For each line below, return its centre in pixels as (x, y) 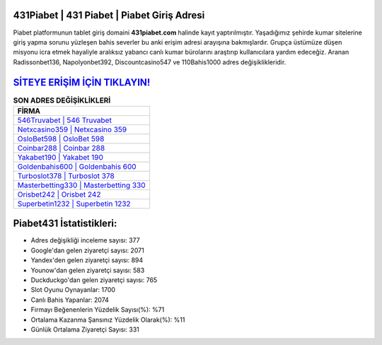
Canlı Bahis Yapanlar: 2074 (70, 300)
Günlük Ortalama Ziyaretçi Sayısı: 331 (85, 329)
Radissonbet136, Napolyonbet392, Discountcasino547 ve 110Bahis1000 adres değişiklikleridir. (150, 62)
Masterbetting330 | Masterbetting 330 (81, 185)
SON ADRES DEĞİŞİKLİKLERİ (62, 100)
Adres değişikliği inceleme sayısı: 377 (86, 240)
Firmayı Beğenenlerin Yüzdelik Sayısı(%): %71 (98, 310)
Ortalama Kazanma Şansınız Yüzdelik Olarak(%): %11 (108, 320)
